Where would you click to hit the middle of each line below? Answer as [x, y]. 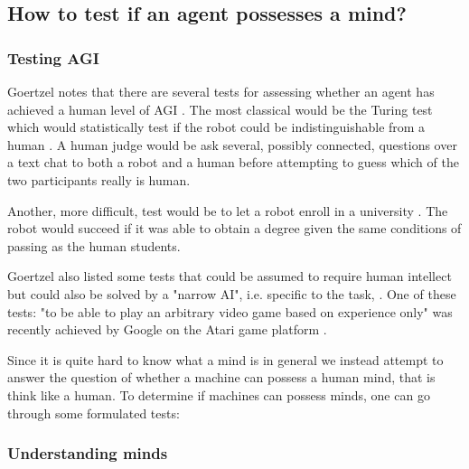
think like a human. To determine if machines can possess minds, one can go [219, 394]
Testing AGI [53, 57]
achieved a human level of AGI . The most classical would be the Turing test [220, 109]
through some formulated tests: [94, 413]
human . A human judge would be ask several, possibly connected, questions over [232, 144]
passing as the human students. [94, 245]
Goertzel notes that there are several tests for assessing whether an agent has [221, 91]
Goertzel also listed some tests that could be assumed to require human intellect [230, 276]
